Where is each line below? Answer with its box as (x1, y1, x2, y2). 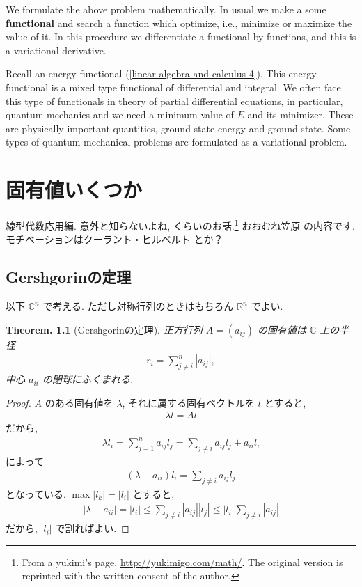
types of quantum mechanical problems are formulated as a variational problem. (6, 134, 347, 149)
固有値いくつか (6, 175, 143, 204)
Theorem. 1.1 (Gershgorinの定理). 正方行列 (6, 322, 203, 336)
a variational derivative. (6, 42, 107, 57)
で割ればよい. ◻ (55, 521, 129, 535)
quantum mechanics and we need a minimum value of (6, 107, 234, 122)
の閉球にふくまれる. (42, 372, 134, 386)
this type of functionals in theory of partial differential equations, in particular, (6, 93, 343, 108)
